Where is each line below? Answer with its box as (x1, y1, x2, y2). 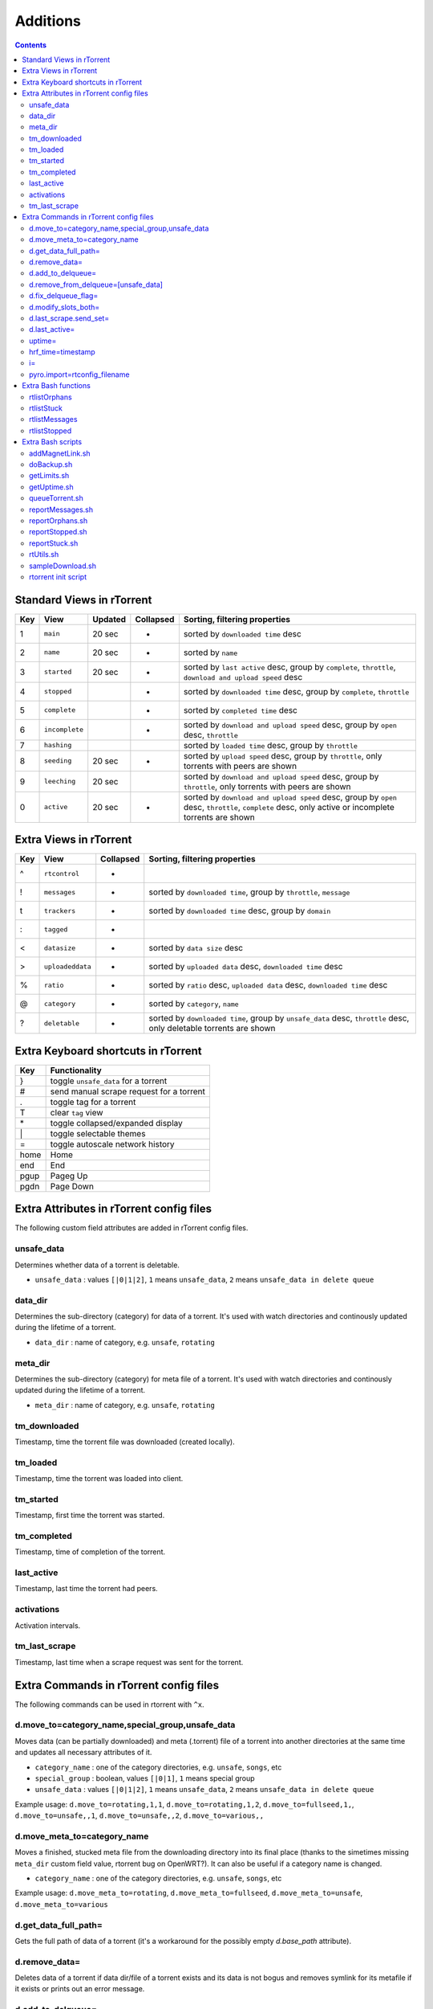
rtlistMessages (29, 415, 78, 424)
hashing (43, 741, 72, 750)
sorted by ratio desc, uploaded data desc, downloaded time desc (148, 980, 388, 991)
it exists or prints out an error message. (14, 1984, 145, 1994)
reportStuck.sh (29, 538, 79, 548)
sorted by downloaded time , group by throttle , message (148, 886, 350, 898)
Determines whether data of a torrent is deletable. (14, 1260, 180, 1270)
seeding (43, 756, 72, 765)
